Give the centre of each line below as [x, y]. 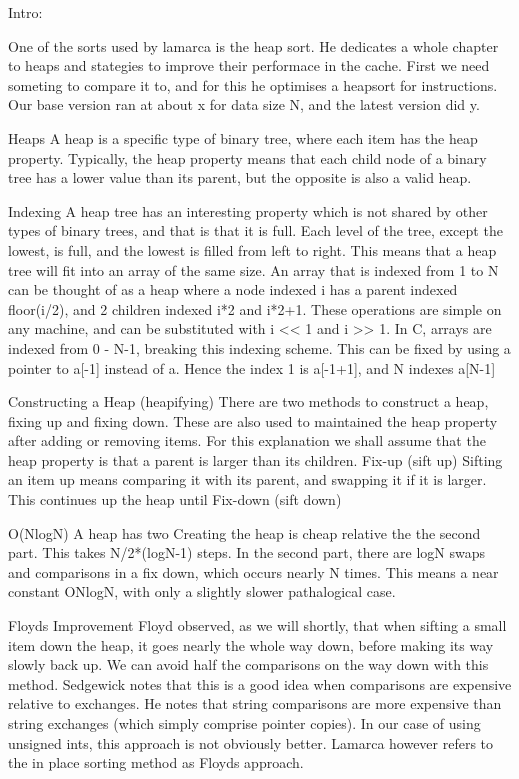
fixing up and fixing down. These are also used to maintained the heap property [253, 420]
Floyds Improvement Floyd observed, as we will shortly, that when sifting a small [257, 625]
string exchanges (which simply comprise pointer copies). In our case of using [244, 723]
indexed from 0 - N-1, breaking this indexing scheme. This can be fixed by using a [259, 347]
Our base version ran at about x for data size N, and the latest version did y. [244, 104]
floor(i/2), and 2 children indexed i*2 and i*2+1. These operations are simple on [255, 308]
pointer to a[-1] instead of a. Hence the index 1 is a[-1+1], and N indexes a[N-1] [252, 367]
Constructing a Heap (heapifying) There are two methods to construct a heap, [248, 401]
